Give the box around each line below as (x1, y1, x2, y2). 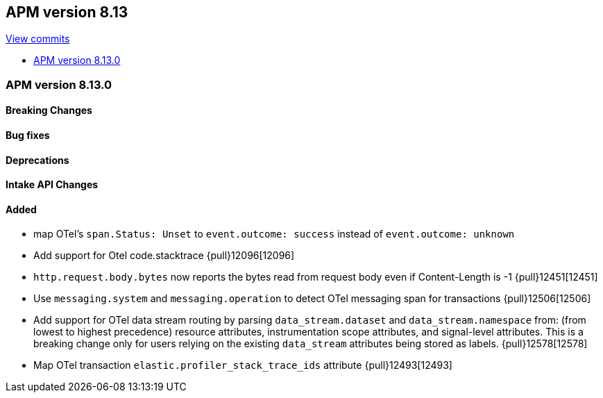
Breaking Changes (6, 104, 92, 117)
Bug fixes (6, 129, 50, 142)
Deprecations (6, 154, 69, 166)
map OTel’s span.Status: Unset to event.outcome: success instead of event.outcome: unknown (33, 228, 515, 240)
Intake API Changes (6, 179, 99, 191)
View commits (6, 33, 70, 45)
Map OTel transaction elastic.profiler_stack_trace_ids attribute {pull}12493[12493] (33, 359, 452, 372)
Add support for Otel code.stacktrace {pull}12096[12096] (33, 249, 295, 262)
